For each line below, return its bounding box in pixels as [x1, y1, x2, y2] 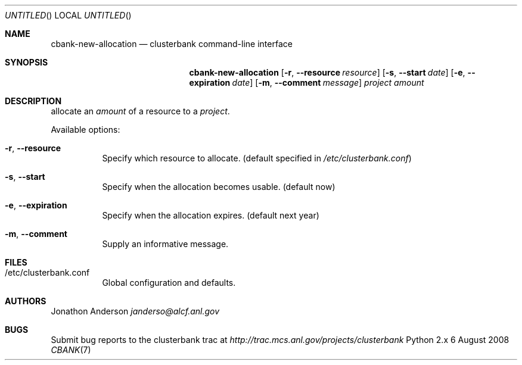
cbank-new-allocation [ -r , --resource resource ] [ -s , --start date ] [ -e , [189, 67, 465, 77]
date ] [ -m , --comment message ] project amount [232, 77, 424, 88]
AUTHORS [5, 296, 46, 306]
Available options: [51, 124, 120, 135]
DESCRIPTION [5, 96, 62, 106]
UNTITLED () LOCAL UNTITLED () [5, 10, 132, 20]
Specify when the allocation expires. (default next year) [102, 210, 319, 220]
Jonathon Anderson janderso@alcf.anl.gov [51, 306, 220, 316]
